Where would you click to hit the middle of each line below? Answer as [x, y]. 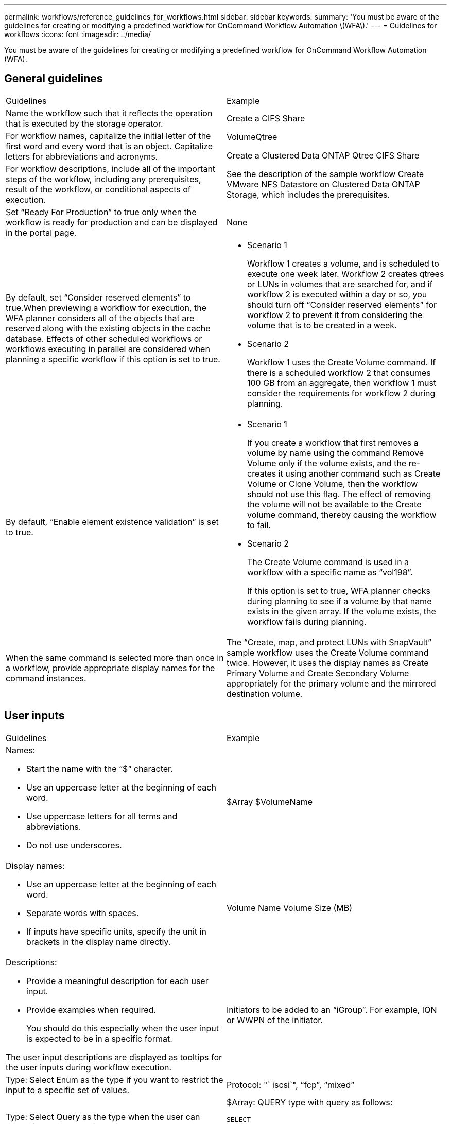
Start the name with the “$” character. [100, 769]
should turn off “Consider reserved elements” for [342, 304]
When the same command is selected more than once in [115, 657]
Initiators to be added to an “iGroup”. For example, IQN [332, 1009]
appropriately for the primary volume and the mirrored [331, 683]
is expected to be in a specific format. [99, 1038]
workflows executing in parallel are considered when [108, 349]
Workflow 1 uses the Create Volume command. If [342, 362]
